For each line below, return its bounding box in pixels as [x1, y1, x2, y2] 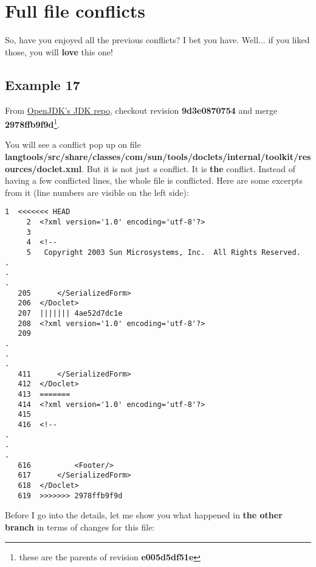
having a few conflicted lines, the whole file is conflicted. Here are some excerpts [5, 174, 303, 187]
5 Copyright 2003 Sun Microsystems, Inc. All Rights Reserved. [26, 248, 301, 257]
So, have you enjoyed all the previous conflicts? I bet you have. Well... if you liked [5, 33, 310, 46]
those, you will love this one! [5, 45, 113, 58]
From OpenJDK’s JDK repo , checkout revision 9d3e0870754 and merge [5, 103, 278, 116]
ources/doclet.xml [5, 162, 82, 175]
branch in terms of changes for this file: [5, 520, 155, 533]
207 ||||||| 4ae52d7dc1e [18, 308, 123, 318]
